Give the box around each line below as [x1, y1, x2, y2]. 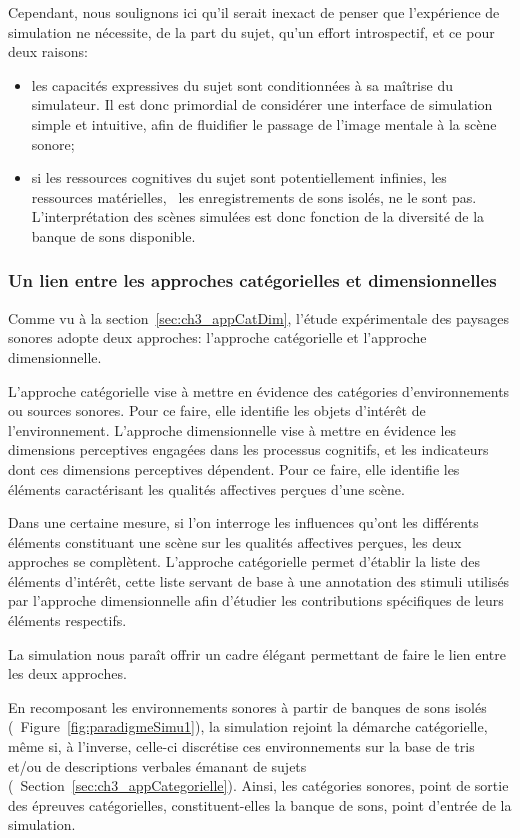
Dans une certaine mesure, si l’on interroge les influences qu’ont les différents [8, 512, 479, 533]
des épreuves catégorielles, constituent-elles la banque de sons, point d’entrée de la [8, 794, 512, 815]
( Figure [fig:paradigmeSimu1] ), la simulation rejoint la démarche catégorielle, [8, 716, 488, 737]
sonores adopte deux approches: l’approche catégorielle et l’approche [8, 327, 427, 348]
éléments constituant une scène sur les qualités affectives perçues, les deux [8, 531, 462, 552]
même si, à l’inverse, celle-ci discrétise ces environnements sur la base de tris [8, 736, 475, 757]
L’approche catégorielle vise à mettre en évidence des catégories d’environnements [8, 380, 510, 401]
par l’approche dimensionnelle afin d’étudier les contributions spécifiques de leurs [8, 590, 504, 611]
